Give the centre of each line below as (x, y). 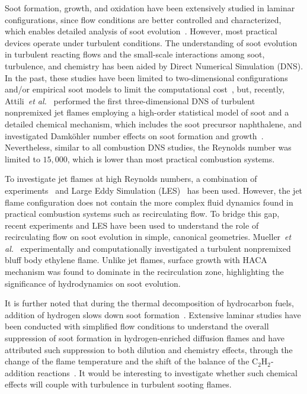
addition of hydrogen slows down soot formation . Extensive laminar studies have (153, 314)
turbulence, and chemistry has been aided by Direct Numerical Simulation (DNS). (154, 65)
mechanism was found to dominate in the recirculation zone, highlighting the (144, 272)
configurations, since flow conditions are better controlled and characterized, (143, 19)
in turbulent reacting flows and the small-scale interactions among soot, (135, 54)
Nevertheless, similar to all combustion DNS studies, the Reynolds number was (148, 147)
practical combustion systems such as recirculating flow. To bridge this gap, (142, 214)
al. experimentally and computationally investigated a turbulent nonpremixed (148, 248)
